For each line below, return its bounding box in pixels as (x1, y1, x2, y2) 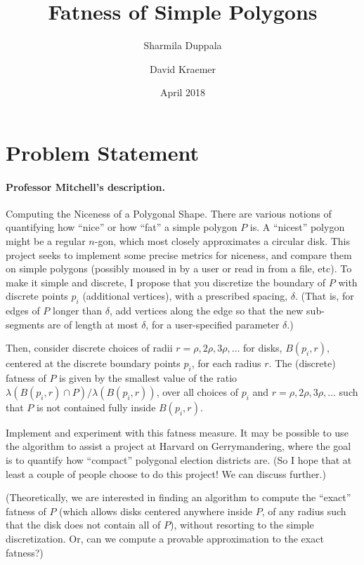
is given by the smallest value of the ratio (59, 371, 238, 385)
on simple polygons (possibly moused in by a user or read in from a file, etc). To (6, 261, 352, 276)
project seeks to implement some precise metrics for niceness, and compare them (6, 247, 352, 262)
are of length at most (47, 317, 138, 331)
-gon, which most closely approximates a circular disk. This (94, 234, 351, 248)
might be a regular (6, 234, 86, 248)
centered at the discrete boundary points (6, 356, 181, 371)
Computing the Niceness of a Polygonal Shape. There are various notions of (6, 206, 332, 220)
